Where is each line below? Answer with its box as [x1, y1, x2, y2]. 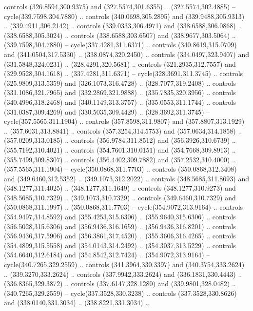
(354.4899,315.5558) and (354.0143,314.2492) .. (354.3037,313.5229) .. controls [4, 240, 236, 250]
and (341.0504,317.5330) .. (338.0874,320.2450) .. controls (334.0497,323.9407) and [4, 49, 249, 59]
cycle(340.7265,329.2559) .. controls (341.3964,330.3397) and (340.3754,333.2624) [4, 259, 245, 270]
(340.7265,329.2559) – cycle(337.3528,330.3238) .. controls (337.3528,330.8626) [4, 288, 237, 298]
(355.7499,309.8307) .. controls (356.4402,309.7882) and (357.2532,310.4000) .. [4, 154, 236, 164]
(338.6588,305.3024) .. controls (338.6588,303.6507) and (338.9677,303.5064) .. [4, 30, 236, 40]
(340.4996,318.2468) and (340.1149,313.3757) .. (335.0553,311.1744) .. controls [4, 97, 236, 107]
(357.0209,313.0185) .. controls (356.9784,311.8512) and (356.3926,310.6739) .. [4, 135, 236, 145]
